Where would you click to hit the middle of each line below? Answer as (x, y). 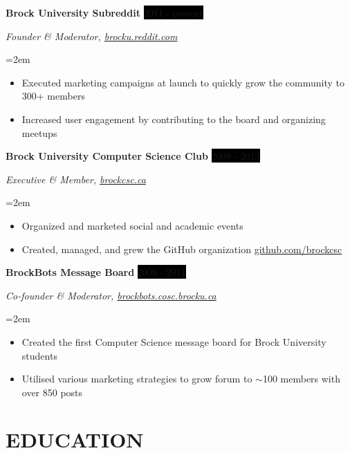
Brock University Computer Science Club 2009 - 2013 (133, 156)
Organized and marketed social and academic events (132, 225)
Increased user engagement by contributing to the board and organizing (174, 119)
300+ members (53, 96)
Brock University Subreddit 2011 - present (104, 12)
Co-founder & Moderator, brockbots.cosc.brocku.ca (111, 295)
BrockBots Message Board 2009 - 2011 (96, 272)
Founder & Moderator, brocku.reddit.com (92, 36)
